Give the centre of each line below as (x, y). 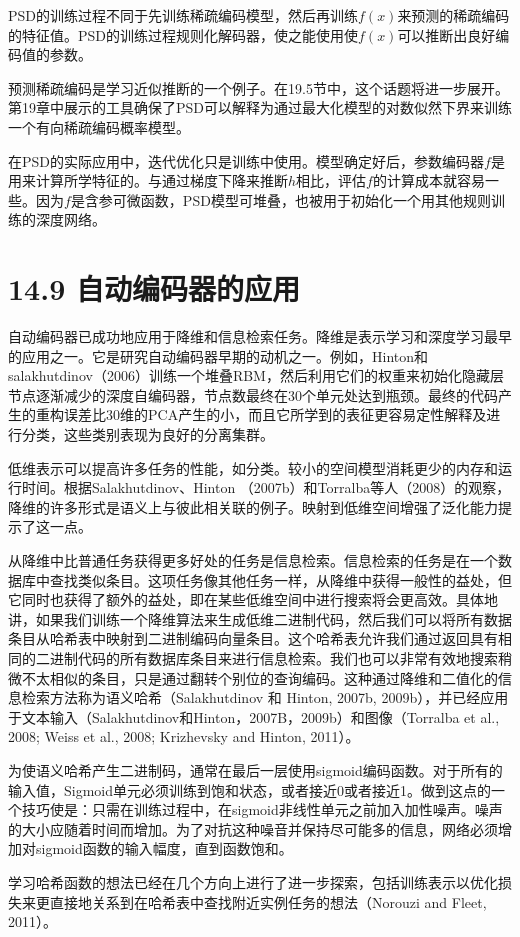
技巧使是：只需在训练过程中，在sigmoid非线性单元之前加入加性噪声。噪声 (262, 809)
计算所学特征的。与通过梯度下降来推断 (161, 180)
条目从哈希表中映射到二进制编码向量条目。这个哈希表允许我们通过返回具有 (253, 638)
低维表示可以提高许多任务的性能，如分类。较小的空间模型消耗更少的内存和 (253, 467)
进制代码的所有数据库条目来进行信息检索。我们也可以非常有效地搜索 (273, 657)
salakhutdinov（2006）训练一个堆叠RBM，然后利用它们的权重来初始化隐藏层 (256, 375)
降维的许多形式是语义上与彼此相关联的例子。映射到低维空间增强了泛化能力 (253, 506)
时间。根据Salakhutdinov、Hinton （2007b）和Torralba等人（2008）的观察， (266, 487)
